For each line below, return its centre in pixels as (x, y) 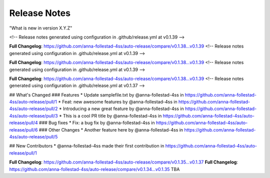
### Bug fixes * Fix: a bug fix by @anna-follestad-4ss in (97, 123)
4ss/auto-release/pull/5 (33, 137)
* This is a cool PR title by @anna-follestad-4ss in (110, 115)
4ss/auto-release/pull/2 (33, 109)
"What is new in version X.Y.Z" (41, 28)
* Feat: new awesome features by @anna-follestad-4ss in (117, 102)
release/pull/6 (23, 129)
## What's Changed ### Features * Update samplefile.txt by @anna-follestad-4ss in (96, 94)
